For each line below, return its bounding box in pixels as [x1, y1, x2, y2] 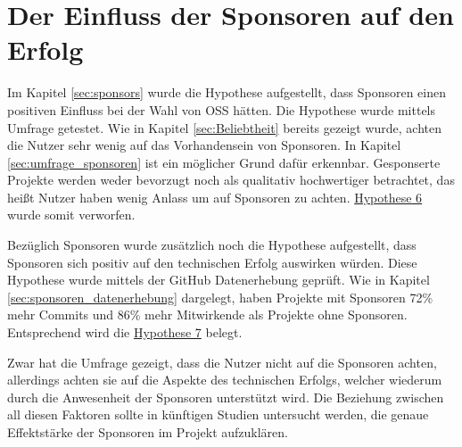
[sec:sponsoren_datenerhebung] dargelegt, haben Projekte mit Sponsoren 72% [7, 287, 433, 306]
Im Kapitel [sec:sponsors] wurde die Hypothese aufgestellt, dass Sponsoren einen [7, 83, 446, 102]
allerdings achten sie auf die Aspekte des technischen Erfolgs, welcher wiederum [7, 370, 442, 389]
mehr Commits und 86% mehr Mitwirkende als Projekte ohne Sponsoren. [7, 305, 408, 324]
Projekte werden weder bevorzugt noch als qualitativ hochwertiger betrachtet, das [7, 170, 455, 189]
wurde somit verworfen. [7, 205, 136, 224]
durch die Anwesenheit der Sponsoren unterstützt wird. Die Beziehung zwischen [7, 387, 444, 406]
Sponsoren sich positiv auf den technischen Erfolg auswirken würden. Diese [7, 252, 417, 271]
